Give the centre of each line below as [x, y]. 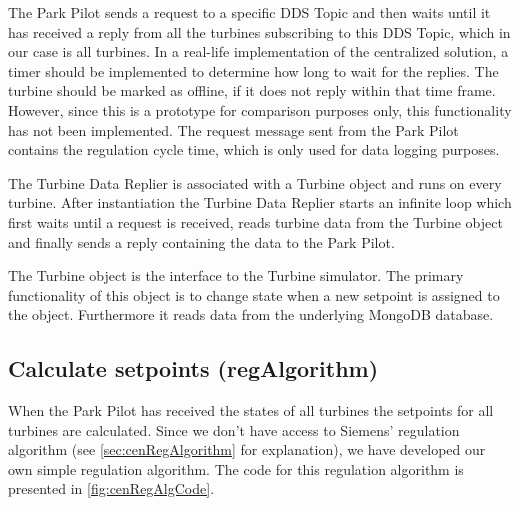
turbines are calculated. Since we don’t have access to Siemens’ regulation [234, 429]
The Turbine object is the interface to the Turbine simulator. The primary [236, 275]
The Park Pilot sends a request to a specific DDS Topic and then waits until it [249, 12]
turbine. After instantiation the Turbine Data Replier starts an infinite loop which [260, 202]
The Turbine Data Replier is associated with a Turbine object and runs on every [255, 182]
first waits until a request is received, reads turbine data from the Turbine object [255, 221]
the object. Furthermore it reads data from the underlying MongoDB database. [251, 314]
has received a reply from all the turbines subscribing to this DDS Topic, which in [259, 31]
